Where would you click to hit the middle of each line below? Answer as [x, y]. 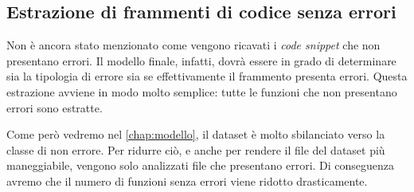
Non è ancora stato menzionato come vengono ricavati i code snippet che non [193, 45]
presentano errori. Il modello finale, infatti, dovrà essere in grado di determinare [201, 60]
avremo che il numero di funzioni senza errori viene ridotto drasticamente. [187, 180]
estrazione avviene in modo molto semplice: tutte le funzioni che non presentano [202, 91]
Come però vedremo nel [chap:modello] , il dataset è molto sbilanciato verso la [196, 134]
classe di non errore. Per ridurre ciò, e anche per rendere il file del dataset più [196, 149]
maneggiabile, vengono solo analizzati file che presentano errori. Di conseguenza [201, 165]
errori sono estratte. [55, 107]
